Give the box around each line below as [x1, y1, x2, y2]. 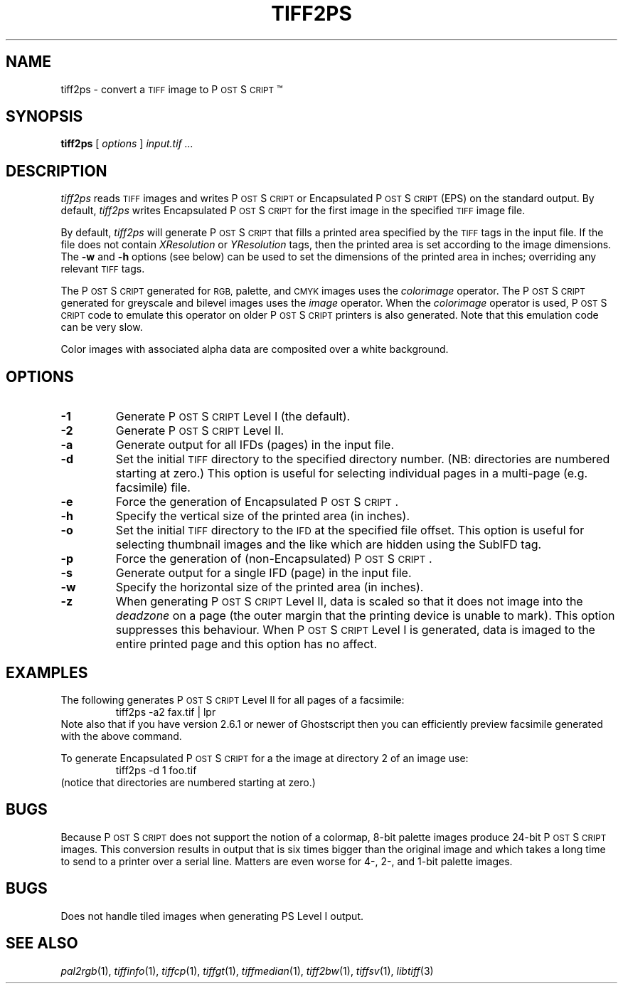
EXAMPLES [6, 663, 88, 682]
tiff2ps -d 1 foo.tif [115, 763, 197, 776]
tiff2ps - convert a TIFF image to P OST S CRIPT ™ [60, 83, 283, 95]
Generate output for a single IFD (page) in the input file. [115, 566, 412, 581]
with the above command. [60, 729, 182, 742]
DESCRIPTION [6, 162, 107, 180]
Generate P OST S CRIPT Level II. [115, 423, 284, 438]
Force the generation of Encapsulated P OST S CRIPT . [115, 494, 399, 509]
